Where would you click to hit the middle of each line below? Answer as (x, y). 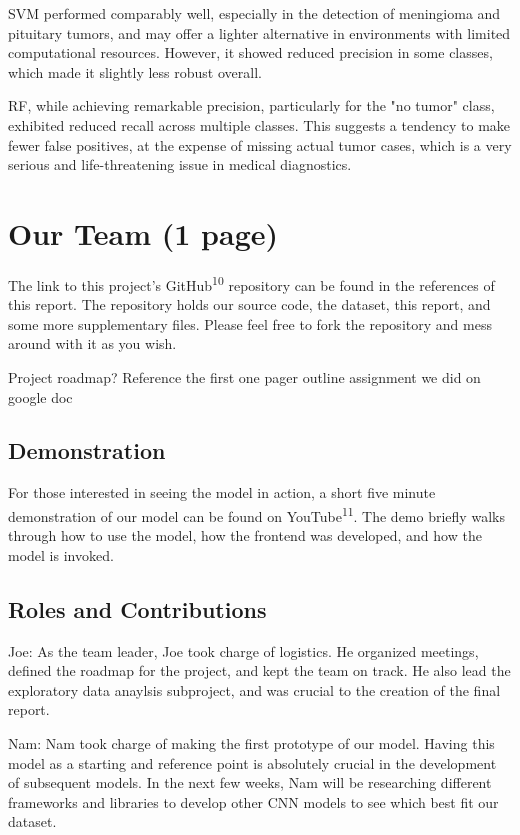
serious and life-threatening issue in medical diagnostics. (180, 164)
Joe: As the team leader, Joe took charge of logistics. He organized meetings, (243, 650)
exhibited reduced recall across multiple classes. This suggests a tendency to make (259, 124)
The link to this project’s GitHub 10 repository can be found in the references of (251, 283)
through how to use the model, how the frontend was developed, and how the (245, 535)
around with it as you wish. (92, 343)
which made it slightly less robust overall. (135, 71)
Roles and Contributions (137, 608)
